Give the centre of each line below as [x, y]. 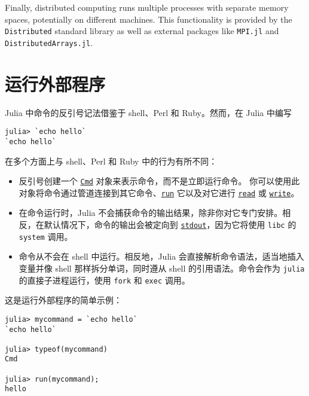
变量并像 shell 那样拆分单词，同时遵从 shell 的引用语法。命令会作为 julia [162, 268]
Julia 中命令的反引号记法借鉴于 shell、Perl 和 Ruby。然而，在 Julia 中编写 [149, 112]
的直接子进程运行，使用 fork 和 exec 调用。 [104, 280]
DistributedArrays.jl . [49, 42]
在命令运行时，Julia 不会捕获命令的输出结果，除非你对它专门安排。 [151, 213]
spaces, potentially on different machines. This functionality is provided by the [149, 19]
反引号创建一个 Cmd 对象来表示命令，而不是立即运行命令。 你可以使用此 [159, 181]
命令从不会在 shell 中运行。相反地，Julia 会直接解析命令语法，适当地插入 [161, 256]
